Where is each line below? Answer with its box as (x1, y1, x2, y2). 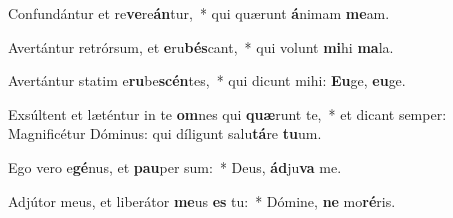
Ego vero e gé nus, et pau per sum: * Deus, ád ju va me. (8, 156, 342, 177)
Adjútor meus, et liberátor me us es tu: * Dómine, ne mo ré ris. (8, 190, 396, 211)
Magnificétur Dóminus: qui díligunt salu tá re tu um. (8, 123, 322, 144)
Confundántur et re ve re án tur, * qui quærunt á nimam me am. (8, 3, 390, 23)
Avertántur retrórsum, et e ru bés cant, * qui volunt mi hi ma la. (8, 36, 394, 57)
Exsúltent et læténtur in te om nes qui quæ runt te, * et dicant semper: (8, 103, 447, 124)
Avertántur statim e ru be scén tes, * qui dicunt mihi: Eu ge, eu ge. (8, 70, 406, 91)
